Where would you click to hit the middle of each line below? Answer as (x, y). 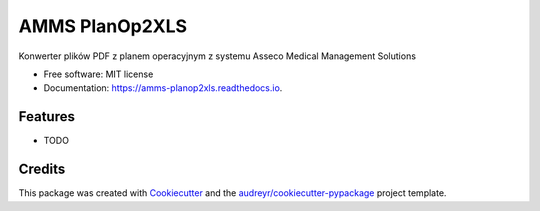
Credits (42, 169)
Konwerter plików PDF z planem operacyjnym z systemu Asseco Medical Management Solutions (217, 56)
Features (46, 116)
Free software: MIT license (98, 74)
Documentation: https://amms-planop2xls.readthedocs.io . (163, 88)
